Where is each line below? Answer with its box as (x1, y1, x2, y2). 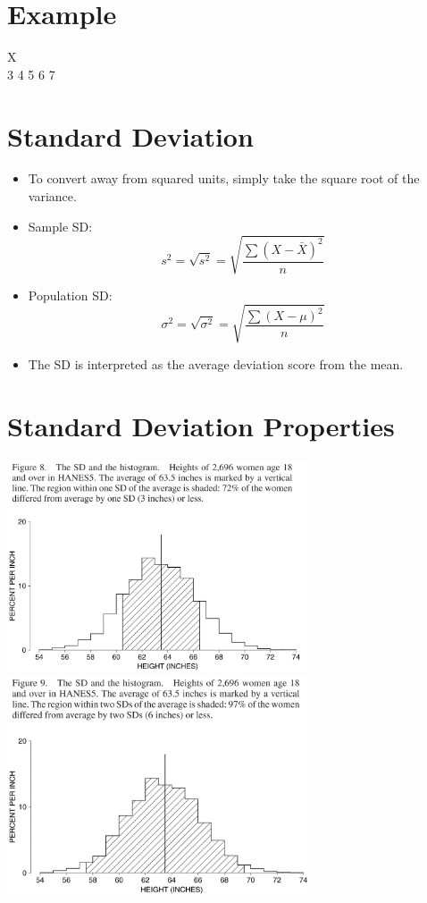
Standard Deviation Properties (7, 407, 395, 443)
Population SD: (28, 285, 113, 304)
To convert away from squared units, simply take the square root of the (28, 169, 420, 188)
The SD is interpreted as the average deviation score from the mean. (28, 354, 404, 373)
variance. (28, 187, 77, 206)
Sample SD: (28, 216, 93, 235)
